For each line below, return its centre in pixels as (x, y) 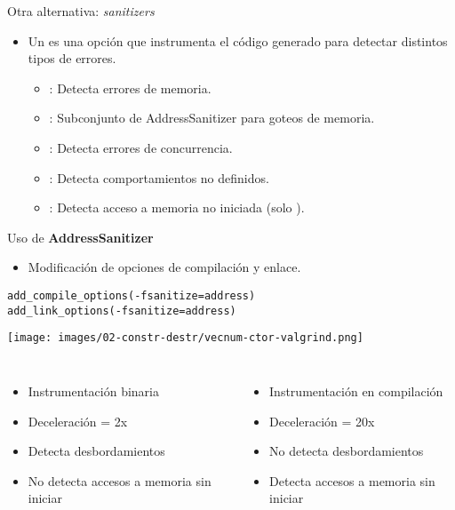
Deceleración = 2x (78, 421)
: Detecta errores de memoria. (130, 88)
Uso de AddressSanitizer (80, 237)
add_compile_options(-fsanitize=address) (132, 295)
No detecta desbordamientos (347, 451)
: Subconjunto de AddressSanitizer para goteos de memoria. (212, 118)
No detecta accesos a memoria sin (120, 480)
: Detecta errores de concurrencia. (141, 147)
